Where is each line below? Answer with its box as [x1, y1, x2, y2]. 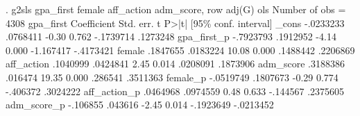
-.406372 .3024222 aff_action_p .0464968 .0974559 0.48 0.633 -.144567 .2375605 [6, 83, 345, 98]
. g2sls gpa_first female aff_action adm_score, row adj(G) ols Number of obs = [6, 2, 346, 16]
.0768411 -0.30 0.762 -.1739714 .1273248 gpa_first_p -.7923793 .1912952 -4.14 [6, 29, 336, 44]
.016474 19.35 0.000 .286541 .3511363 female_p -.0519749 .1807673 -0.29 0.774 [6, 69, 338, 84]
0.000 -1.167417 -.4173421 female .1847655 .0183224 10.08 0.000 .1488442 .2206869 [6, 42, 355, 57]
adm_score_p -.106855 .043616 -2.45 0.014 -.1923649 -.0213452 [6, 97, 274, 112]
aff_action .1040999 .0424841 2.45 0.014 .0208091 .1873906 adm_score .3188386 [6, 56, 345, 71]
